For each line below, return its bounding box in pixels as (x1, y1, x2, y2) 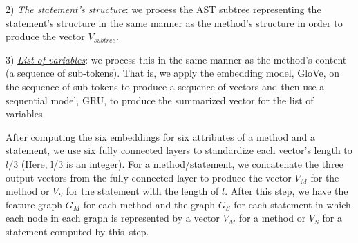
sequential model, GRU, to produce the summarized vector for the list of (6, 93, 314, 107)
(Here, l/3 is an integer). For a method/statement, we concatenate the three (21, 156, 343, 171)
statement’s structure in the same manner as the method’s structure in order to (6, 15, 343, 30)
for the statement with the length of (66, 184, 219, 198)
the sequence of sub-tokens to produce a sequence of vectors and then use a (6, 79, 325, 93)
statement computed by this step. (6, 224, 149, 238)
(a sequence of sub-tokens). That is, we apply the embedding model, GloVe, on (6, 66, 339, 80)
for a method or (238, 211, 306, 225)
